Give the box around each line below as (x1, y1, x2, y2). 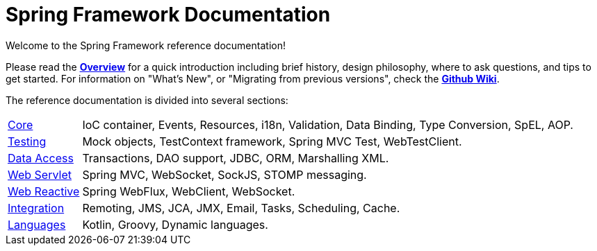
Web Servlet (8, 167, 72, 182)
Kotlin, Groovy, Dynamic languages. (82, 217, 268, 232)
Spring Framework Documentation (6, 3, 331, 26)
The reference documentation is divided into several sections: (6, 94, 288, 106)
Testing (8, 134, 47, 148)
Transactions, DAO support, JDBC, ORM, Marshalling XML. (82, 150, 389, 165)
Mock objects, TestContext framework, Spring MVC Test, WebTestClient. (82, 134, 462, 148)
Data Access (8, 150, 74, 165)
